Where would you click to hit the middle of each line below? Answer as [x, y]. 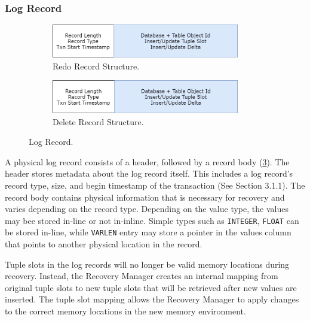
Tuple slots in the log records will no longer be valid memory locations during [147, 264]
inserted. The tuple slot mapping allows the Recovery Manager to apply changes [152, 299]
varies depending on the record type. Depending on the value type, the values [147, 209]
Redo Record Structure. [96, 66]
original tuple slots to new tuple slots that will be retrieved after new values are [151, 287]
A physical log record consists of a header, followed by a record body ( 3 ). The [147, 161]
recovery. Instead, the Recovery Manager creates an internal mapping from [142, 276]
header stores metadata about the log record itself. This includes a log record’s [149, 173]
